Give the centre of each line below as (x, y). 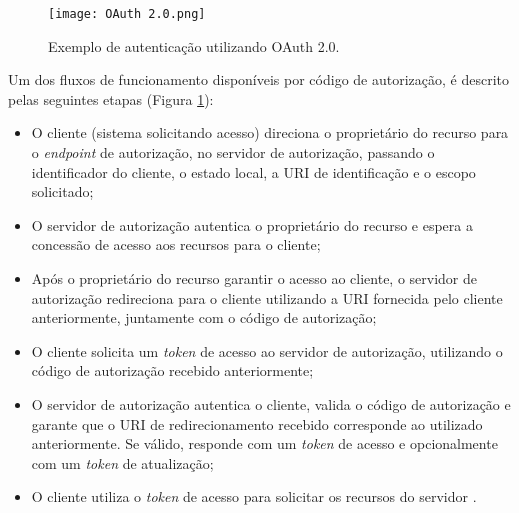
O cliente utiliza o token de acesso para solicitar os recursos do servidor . (254, 496)
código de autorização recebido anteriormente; (172, 370)
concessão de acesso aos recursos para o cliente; (176, 244)
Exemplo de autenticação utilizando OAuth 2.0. (194, 45)
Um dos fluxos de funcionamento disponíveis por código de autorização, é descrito (259, 79)
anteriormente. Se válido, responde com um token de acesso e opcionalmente (264, 443)
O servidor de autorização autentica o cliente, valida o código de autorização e (271, 403)
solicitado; (62, 191)
